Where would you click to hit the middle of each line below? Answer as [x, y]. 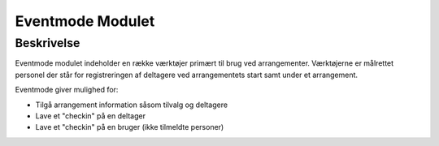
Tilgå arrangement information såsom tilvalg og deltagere [131, 105]
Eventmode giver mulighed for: [67, 90]
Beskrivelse [48, 43]
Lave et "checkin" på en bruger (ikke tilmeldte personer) [130, 127]
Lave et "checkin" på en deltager [91, 116]
